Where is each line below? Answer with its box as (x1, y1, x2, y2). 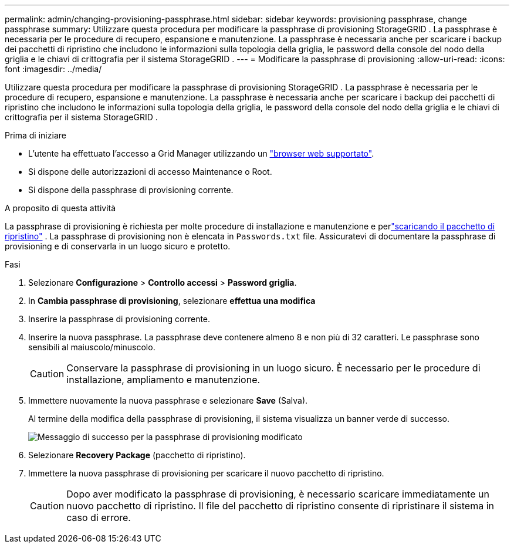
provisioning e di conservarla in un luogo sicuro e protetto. (5, 241, 231, 251)
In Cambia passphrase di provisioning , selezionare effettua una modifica (28, 296, 316, 306)
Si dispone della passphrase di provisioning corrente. (28, 185, 234, 195)
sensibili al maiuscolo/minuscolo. (28, 342, 155, 352)
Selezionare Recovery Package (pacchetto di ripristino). (28, 450, 246, 460)
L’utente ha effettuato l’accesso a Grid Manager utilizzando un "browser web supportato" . (28, 148, 374, 158)
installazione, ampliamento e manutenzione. (66, 374, 261, 385)
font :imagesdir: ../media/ (5, 64, 102, 74)
